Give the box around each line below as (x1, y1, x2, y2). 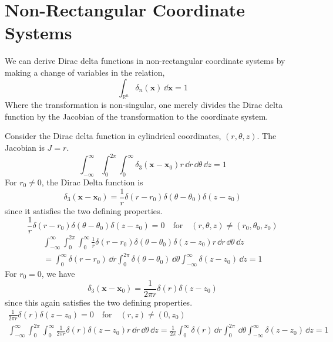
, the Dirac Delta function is (41, 175, 143, 188)
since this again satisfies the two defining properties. (5, 296, 193, 308)
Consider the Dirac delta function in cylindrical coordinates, (5, 130, 221, 142)
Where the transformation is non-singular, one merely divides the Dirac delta (5, 99, 283, 111)
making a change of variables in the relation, (5, 66, 165, 78)
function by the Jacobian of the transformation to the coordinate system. (5, 110, 268, 122)
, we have (41, 267, 75, 279)
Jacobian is (5, 141, 45, 154)
